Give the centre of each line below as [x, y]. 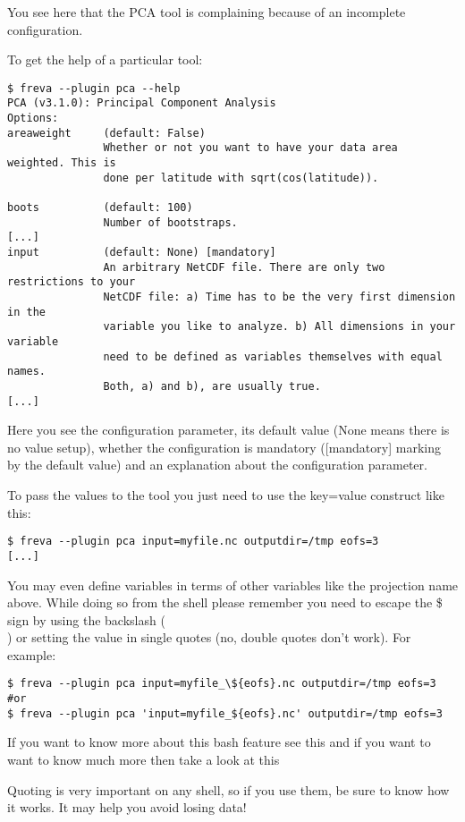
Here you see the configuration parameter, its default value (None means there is [228, 430]
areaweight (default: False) [106, 133]
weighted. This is [62, 163]
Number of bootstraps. [170, 222]
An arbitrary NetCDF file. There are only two [244, 267]
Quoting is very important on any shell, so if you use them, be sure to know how [228, 789]
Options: [33, 119]
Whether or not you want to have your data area [250, 148]
